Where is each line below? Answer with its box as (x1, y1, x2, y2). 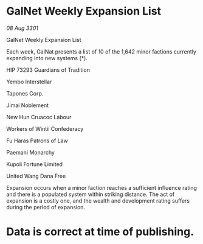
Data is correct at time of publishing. (6, 225, 194, 239)
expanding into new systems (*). (6, 54, 88, 61)
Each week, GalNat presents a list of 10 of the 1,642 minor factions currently (6, 47, 196, 55)
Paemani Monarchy (6, 148, 55, 156)
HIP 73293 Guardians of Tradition (6, 66, 90, 74)
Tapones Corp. (6, 89, 44, 97)
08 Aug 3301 (6, 24, 38, 32)
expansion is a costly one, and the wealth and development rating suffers (6, 197, 190, 204)
